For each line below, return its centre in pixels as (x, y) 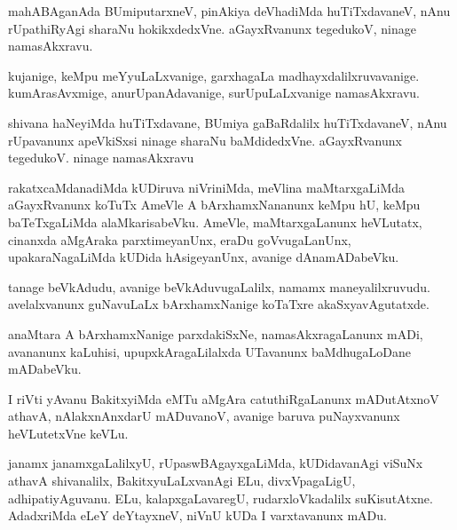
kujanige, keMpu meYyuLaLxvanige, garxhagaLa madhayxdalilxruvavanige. (214, 75)
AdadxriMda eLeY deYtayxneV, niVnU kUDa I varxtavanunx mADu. (197, 515)
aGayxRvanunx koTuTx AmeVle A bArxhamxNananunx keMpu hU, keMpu (214, 205)
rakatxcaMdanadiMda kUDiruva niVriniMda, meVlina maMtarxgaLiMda (207, 187)
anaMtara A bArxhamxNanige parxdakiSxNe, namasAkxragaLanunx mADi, (216, 333)
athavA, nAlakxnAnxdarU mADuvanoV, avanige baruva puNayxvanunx (204, 416)
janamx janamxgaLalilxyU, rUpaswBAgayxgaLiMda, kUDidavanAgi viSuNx (216, 463)
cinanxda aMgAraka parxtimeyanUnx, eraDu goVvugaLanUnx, (180, 239)
